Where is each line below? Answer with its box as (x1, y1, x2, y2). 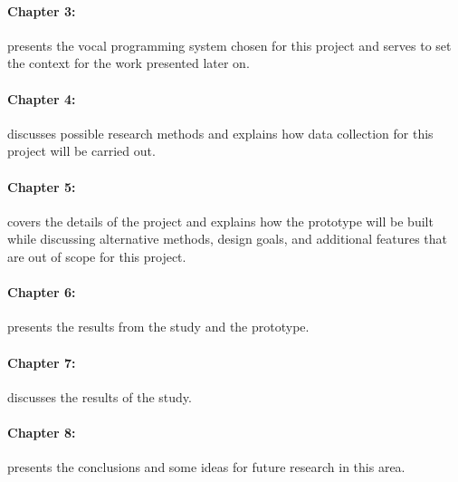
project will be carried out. (7, 141, 156, 160)
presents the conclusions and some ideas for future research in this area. (7, 458, 406, 477)
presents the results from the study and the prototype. (7, 317, 310, 336)
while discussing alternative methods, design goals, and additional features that (7, 229, 447, 248)
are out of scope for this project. (7, 246, 186, 265)
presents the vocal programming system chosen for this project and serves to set (7, 35, 452, 54)
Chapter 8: (7, 422, 76, 441)
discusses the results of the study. (7, 387, 192, 406)
